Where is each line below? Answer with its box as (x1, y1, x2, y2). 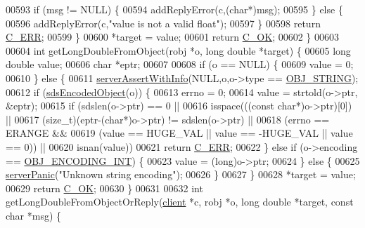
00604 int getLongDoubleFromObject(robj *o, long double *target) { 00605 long (6, 43, 351, 58)
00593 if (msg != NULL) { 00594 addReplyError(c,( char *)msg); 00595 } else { (6, 2, 343, 16)
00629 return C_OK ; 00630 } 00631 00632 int (6, 180, 203, 195)
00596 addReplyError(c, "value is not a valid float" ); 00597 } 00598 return (6, 15, 321, 30)
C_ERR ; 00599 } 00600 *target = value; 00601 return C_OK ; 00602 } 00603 (6, 29, 340, 44)
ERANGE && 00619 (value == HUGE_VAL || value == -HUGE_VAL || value (6, 126, 353, 140)
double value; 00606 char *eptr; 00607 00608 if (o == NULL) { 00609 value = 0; (6, 57, 354, 72)
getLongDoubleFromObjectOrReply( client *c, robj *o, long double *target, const (6, 194, 354, 209)
